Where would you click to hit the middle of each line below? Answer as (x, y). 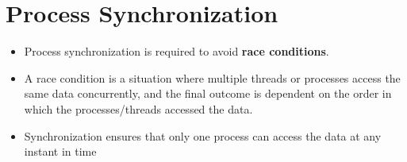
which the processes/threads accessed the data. (138, 108)
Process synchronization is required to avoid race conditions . (177, 51)
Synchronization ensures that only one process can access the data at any (203, 135)
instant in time (60, 151)
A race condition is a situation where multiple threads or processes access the (212, 77)
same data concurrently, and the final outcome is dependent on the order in (208, 93)
